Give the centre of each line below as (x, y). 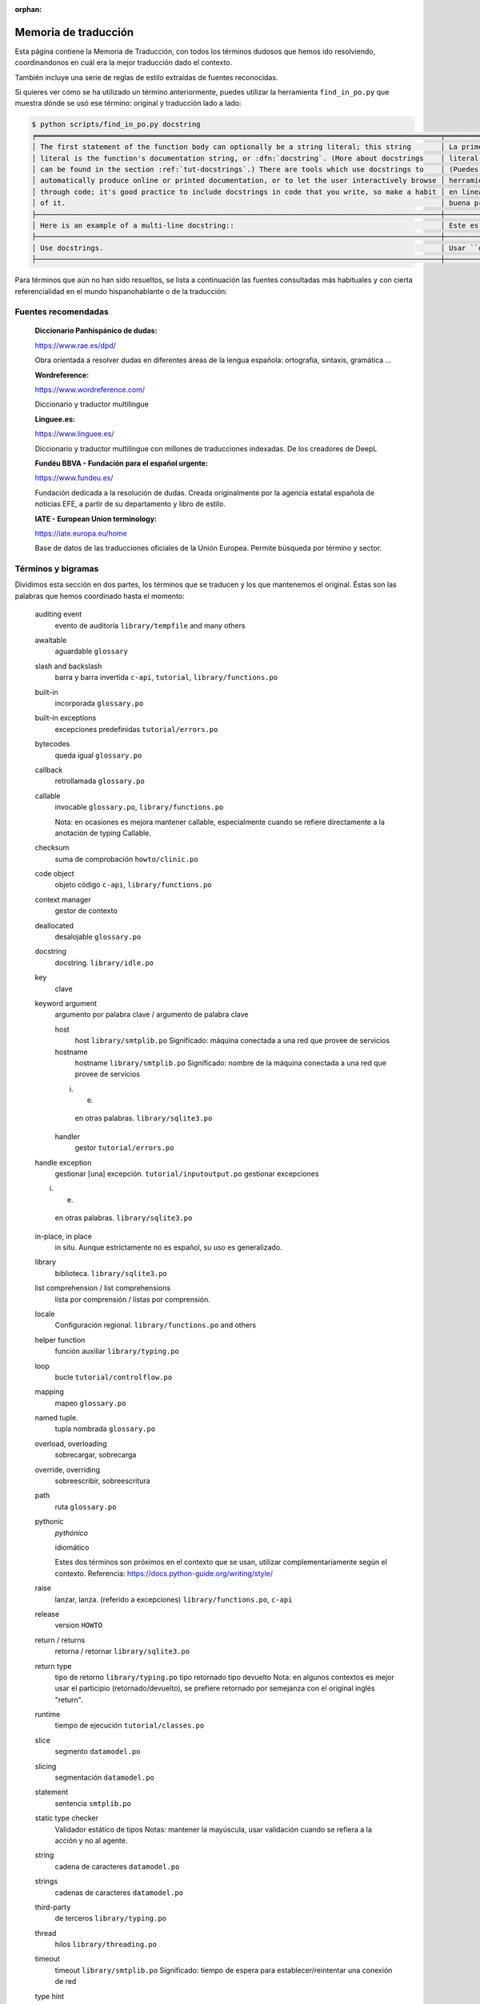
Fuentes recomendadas (62, 312)
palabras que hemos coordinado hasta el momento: (100, 596)
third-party (53, 1907)
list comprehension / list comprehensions (103, 1288)
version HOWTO (79, 1625)
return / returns (60, 1640)
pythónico (71, 1533)
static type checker (67, 1818)
